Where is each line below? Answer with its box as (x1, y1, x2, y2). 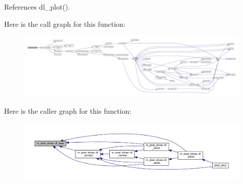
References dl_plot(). (4, 2, 70, 12)
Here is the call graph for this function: (4, 18, 126, 29)
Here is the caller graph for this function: (4, 105, 132, 116)
